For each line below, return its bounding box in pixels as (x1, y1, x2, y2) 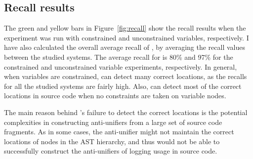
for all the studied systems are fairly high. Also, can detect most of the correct (4, 80, 242, 91)
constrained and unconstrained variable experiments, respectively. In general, (4, 61, 237, 72)
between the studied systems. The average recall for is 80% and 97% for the (4, 51, 233, 62)
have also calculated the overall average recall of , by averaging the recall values (4, 42, 245, 52)
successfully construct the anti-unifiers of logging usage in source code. (4, 146, 217, 156)
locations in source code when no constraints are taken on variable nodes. (4, 90, 226, 101)
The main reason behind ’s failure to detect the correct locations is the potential (4, 107, 248, 117)
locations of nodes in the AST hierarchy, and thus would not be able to (4, 136, 220, 146)
